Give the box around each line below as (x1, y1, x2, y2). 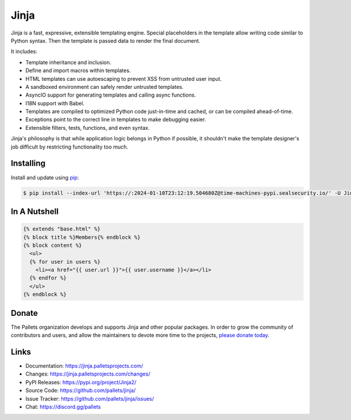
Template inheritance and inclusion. (25, 58, 111, 66)
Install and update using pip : (11, 174, 79, 181)
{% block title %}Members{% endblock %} (23, 234, 140, 240)
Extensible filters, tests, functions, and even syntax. (25, 124, 150, 131)
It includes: (11, 48, 37, 55)
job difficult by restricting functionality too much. (11, 143, 129, 150)
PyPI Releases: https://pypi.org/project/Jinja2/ (25, 378, 137, 385)
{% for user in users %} (29, 258, 101, 265)
